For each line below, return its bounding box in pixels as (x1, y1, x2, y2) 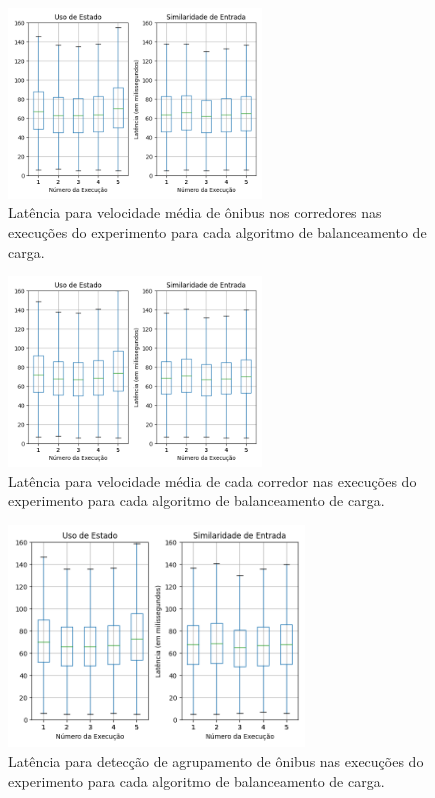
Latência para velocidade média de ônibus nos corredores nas (8, 202, 382, 223)
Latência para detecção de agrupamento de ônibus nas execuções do (8, 750, 424, 771)
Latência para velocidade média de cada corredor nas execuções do (8, 470, 417, 491)
